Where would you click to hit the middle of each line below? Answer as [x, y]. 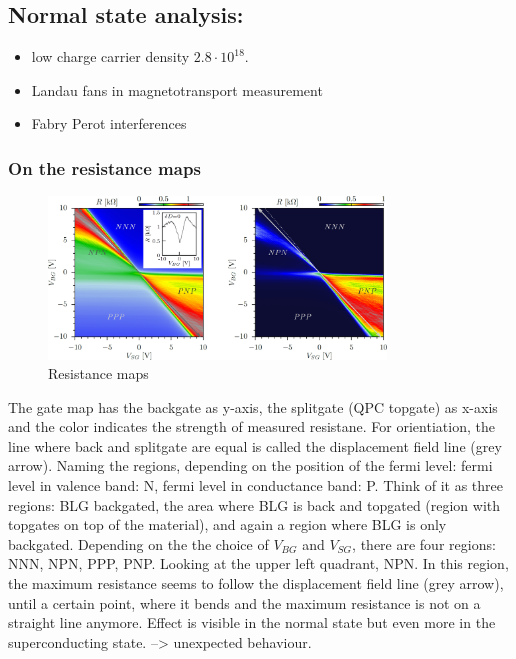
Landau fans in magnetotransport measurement [177, 89]
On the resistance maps [104, 167]
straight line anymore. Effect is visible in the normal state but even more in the [252, 622]
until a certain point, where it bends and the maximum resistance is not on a [244, 602]
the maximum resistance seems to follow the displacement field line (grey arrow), [256, 583]
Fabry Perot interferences [109, 123]
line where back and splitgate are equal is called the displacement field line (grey [255, 445]
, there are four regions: [424, 543]
